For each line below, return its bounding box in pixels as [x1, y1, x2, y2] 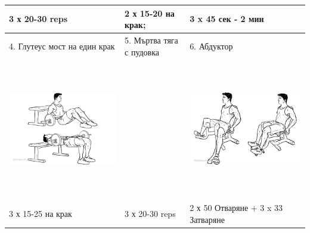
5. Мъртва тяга [125, 33, 178, 46]
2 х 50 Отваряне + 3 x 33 [190, 201, 283, 213]
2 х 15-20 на [125, 7, 175, 19]
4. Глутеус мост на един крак [9, 39, 115, 52]
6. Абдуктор [190, 39, 233, 52]
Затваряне [190, 213, 225, 225]
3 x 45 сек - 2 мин [190, 13, 264, 25]
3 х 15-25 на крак [9, 207, 72, 219]
